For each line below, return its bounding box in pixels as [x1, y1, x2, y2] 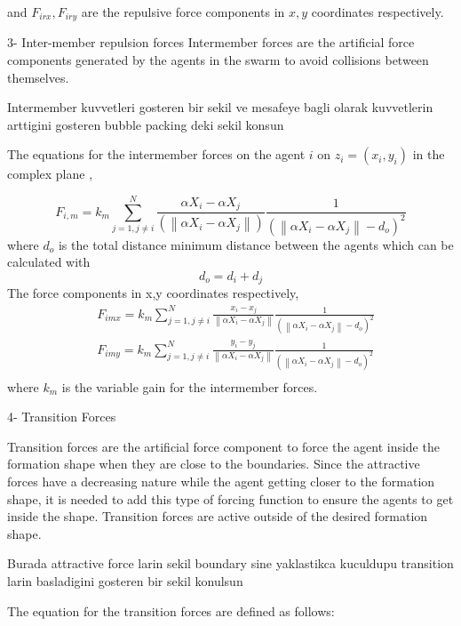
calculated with [7, 253, 91, 271]
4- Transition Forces [7, 407, 116, 426]
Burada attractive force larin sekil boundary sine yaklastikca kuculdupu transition [7, 554, 454, 573]
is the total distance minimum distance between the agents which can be [58, 235, 454, 253]
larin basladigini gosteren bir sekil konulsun [7, 571, 243, 590]
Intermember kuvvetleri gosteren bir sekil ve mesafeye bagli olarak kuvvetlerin [7, 98, 433, 116]
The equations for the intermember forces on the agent [7, 145, 306, 164]
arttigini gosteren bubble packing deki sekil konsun [7, 115, 284, 133]
